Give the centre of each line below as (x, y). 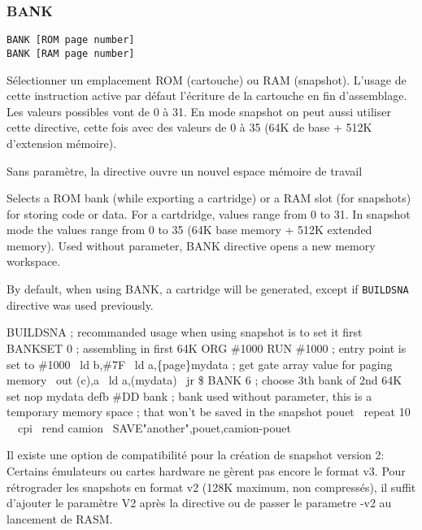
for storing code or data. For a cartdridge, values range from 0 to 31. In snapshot (209, 213)
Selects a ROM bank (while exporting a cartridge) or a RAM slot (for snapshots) (209, 198)
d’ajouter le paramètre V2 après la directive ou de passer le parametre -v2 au (199, 503)
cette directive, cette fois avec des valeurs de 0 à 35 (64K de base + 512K (189, 127)
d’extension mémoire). (62, 143)
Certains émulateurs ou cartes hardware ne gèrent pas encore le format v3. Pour (206, 471)
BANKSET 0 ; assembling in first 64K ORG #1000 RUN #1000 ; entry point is (207, 348)
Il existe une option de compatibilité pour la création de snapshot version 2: (196, 455)
